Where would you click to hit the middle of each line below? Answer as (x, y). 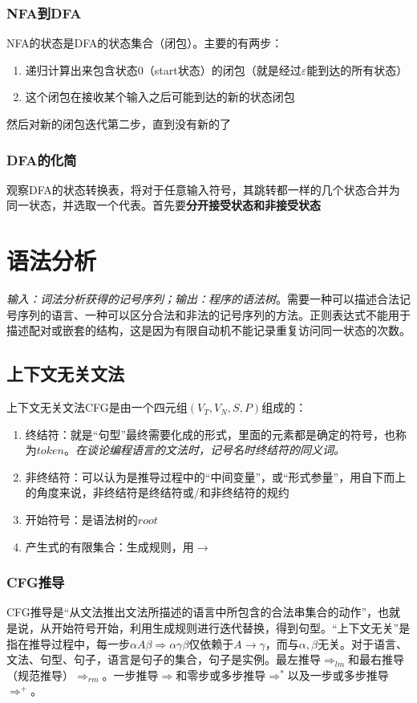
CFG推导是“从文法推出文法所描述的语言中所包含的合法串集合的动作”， (192, 612)
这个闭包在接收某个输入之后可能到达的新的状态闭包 (160, 97)
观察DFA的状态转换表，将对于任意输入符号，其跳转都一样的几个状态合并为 (203, 189)
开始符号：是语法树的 (81, 520)
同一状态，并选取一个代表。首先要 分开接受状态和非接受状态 (164, 205)
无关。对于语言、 (362, 643)
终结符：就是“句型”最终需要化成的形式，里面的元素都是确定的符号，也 (211, 434)
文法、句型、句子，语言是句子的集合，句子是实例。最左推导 (164, 659)
